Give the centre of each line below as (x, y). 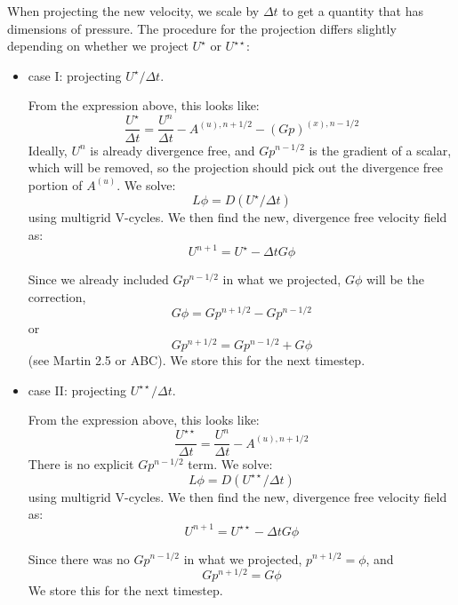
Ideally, (48, 150)
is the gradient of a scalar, (380, 150)
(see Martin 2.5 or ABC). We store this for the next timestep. (197, 359)
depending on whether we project (98, 46)
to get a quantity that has (353, 11)
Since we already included (98, 279)
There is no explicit (81, 464)
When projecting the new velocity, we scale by (133, 11)
